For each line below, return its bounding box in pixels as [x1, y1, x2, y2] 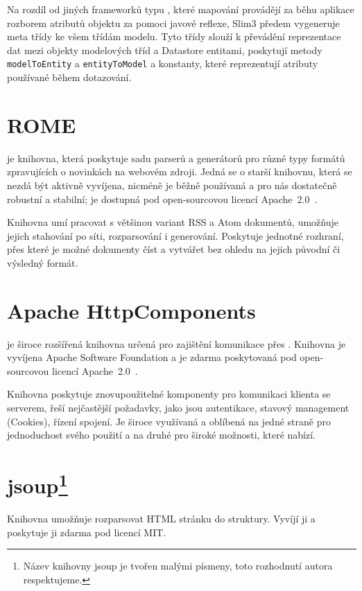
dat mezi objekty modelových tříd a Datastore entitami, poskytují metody [7, 42, 322, 57]
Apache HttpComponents [7, 296, 256, 324]
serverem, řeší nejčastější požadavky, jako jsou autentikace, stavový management [7, 400, 350, 414]
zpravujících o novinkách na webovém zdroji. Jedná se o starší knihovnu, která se [7, 164, 352, 179]
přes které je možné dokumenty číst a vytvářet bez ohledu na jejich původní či [7, 242, 341, 256]
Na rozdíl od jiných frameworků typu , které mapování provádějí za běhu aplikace [7, 2, 354, 16]
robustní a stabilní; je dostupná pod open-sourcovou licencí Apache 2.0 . [7, 191, 318, 206]
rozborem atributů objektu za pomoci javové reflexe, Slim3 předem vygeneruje [7, 15, 340, 30]
